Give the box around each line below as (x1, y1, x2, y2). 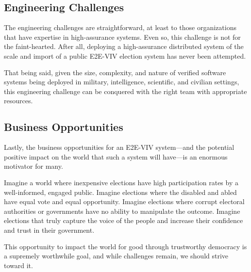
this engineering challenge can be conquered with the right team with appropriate (4, 86, 247, 96)
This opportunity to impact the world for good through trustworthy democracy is (4, 241, 247, 251)
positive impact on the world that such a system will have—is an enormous (4, 151, 228, 161)
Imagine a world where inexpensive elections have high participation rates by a (4, 177, 238, 187)
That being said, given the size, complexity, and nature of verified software (4, 67, 226, 77)
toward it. (4, 260, 33, 270)
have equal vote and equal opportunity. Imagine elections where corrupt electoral (4, 196, 245, 207)
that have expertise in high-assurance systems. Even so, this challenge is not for (4, 32, 241, 42)
